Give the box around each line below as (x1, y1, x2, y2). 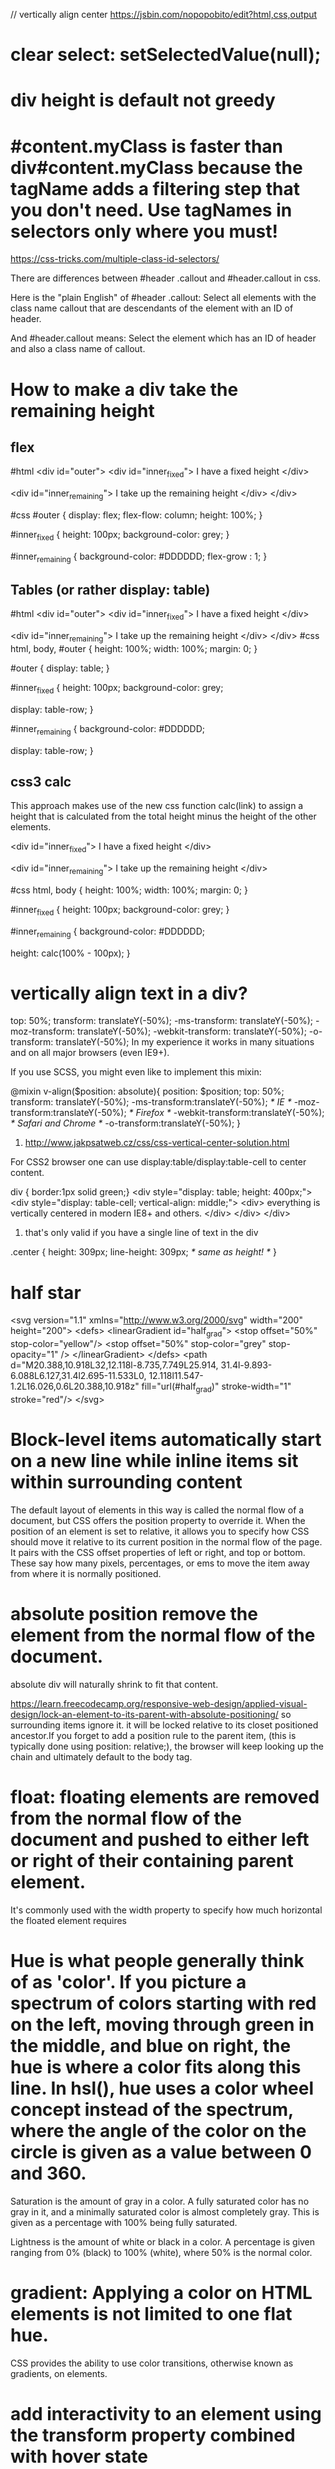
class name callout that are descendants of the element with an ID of (10, 302, 294, 314)
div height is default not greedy (10, 89, 276, 112)
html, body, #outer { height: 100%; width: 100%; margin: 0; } (10, 642, 258, 654)
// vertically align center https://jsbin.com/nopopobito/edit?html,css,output (10, 9, 318, 20)
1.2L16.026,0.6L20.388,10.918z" (10, 1380, 140, 1393)
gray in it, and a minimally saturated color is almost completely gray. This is (10, 2205, 320, 2218)
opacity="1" (10, 1349, 59, 1361)
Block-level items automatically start (10, 1429, 322, 1451)
